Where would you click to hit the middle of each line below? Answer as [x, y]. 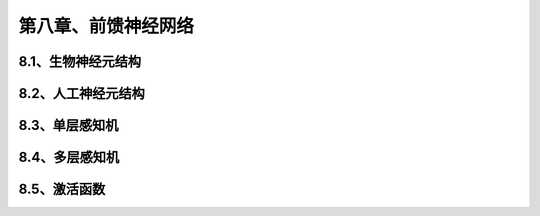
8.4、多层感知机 [69, 157]
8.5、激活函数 [62, 189]
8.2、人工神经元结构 [81, 93]
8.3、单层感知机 [68, 125]
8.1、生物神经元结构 [80, 61]
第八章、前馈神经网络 [106, 26]
